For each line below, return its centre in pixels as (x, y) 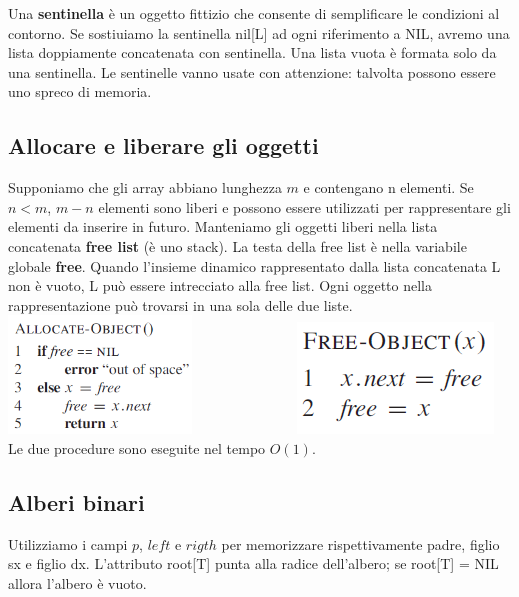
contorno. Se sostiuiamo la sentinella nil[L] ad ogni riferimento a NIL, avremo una (259, 32)
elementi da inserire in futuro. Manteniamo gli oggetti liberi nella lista (223, 226)
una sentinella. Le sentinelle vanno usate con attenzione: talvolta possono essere (252, 71)
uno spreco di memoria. (80, 91)
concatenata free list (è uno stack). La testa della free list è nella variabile (237, 245)
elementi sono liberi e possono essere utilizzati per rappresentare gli (304, 206)
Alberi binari (76, 501)
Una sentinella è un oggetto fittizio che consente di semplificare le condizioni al (254, 13)
